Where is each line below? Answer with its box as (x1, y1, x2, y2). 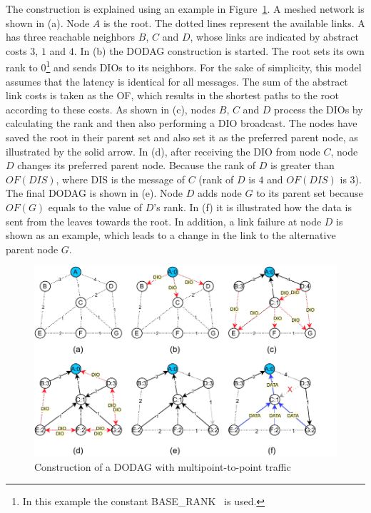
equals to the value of (48, 199, 142, 214)
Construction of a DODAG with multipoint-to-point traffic (34, 459, 291, 474)
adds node (197, 186, 242, 200)
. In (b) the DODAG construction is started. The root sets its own (73, 43, 365, 58)
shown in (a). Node (6, 15, 90, 30)
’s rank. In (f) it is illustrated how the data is (153, 199, 352, 214)
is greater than (270, 158, 335, 173)
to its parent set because (256, 186, 363, 200)
